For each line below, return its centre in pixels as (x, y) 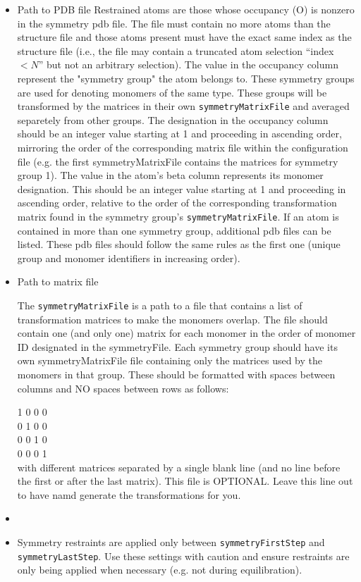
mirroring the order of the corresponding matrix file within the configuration (183, 147)
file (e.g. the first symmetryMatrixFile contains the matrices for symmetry (178, 161)
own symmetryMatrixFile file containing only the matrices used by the (170, 360)
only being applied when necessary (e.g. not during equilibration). (160, 570)
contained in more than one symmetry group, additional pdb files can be (174, 230)
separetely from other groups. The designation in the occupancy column (173, 119)
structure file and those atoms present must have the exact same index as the (184, 37)
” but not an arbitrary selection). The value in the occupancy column (188, 64)
